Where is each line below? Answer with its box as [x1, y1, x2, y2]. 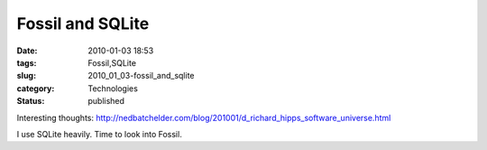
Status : [16, 96, 45, 107]
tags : [16, 57, 37, 68]
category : [16, 82, 55, 94]
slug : [16, 70, 36, 81]
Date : [16, 45, 38, 56]
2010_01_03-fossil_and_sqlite [87, 70, 195, 81]
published [87, 96, 125, 107]
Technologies [87, 82, 139, 94]
